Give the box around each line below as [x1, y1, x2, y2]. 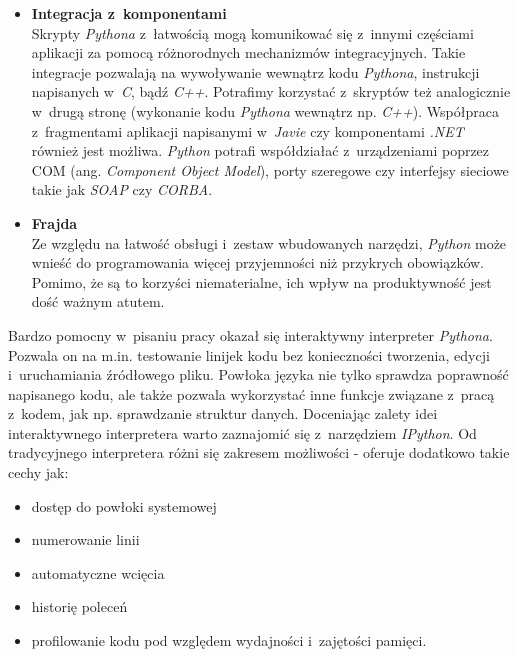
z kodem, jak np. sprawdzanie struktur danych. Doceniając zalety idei [8, 403, 438, 424]
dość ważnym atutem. [31, 291, 165, 312]
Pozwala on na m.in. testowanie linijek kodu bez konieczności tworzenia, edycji [8, 344, 490, 365]
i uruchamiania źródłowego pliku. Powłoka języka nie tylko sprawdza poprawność [8, 364, 509, 385]
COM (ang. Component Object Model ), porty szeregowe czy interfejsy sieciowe [31, 159, 509, 180]
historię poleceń [31, 596, 128, 617]
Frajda [31, 212, 78, 233]
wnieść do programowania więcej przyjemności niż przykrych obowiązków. [31, 252, 485, 273]
